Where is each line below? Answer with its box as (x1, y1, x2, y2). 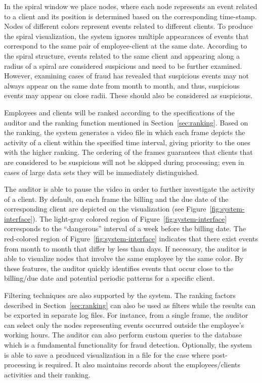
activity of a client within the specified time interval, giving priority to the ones (4, 137, 250, 147)
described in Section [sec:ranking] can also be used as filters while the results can (4, 300, 256, 310)
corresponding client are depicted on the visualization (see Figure (4, 203, 206, 214)
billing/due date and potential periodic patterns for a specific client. (4, 273, 215, 283)
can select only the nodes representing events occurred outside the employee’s (4, 319, 244, 330)
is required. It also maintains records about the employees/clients (38, 359, 241, 370)
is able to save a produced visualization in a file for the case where (4, 349, 210, 360)
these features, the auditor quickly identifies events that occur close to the (4, 263, 234, 273)
